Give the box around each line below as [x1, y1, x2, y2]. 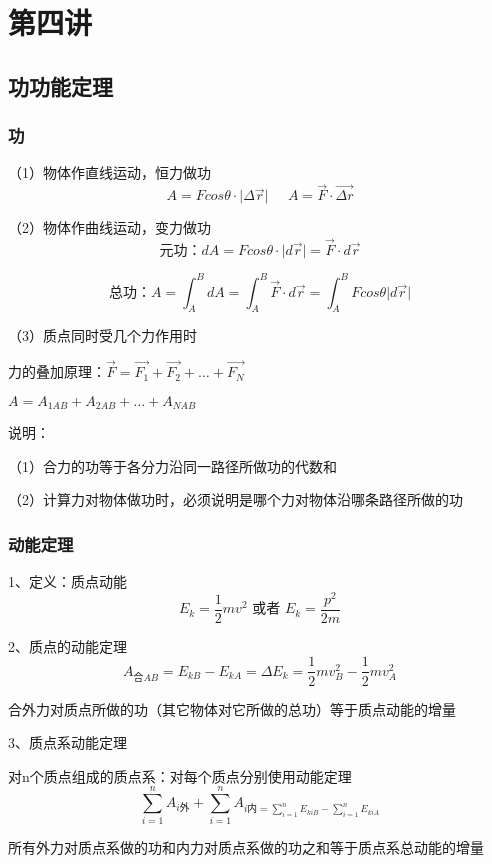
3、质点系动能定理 [8, 732, 127, 753]
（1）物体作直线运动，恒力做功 [8, 162, 211, 183]
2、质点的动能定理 [8, 635, 127, 656]
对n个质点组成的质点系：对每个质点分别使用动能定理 [8, 765, 352, 786]
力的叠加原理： [8, 361, 106, 382]
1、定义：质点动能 [8, 571, 127, 592]
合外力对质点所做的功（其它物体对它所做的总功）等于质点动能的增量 [8, 698, 456, 719]
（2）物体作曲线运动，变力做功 [8, 217, 211, 238]
